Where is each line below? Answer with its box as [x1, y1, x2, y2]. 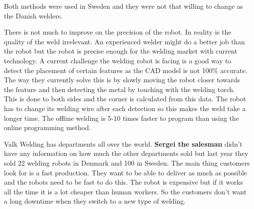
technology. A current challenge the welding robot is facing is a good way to [4, 55, 232, 65]
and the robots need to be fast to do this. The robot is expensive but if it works [4, 177, 243, 187]
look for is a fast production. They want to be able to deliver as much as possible [4, 167, 247, 177]
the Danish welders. [4, 10, 63, 20]
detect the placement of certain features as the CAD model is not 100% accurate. [4, 65, 248, 75]
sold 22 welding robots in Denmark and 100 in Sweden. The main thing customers [4, 157, 250, 168]
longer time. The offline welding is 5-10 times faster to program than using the [4, 113, 239, 123]
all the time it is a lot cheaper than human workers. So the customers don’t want [4, 186, 247, 196]
